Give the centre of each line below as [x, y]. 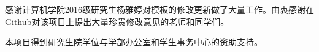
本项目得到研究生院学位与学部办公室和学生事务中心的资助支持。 [134, 42]
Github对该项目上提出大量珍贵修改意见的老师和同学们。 [117, 21]
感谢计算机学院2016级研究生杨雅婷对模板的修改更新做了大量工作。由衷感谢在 [159, 9]
